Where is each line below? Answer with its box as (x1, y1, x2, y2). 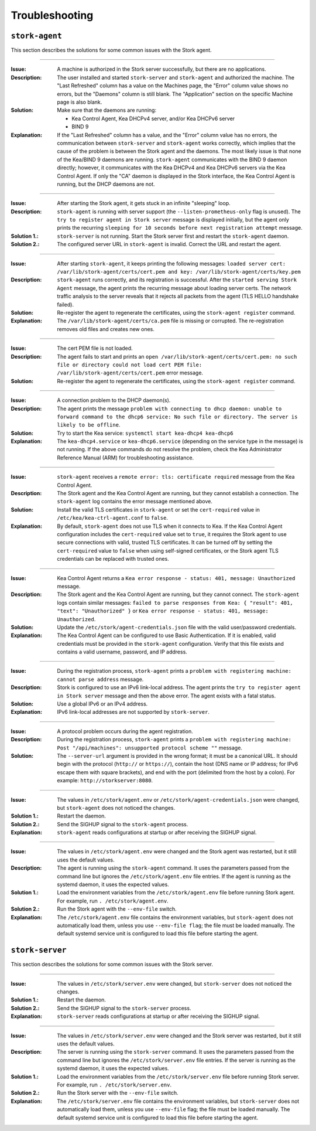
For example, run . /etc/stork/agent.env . (57, 897, 169, 904)
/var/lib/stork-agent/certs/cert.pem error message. (57, 369, 204, 376)
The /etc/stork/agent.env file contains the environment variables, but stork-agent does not (57, 914, 294, 921)
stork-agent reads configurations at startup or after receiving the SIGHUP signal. (57, 829, 257, 836)
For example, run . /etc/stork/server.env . (57, 1081, 172, 1088)
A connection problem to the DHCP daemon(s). (57, 397, 171, 404)
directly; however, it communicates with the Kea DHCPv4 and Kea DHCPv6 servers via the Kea (57, 164, 286, 171)
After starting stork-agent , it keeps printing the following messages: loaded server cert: (57, 260, 286, 267)
